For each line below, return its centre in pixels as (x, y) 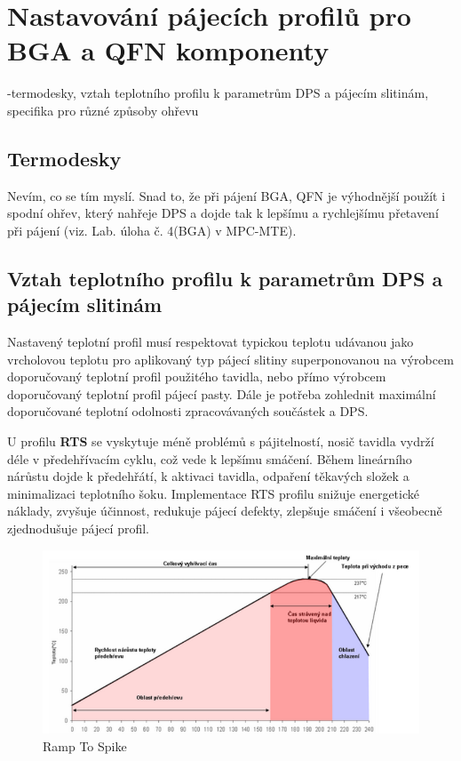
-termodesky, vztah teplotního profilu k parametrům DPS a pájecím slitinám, (218, 93)
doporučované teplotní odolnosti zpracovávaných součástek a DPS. (188, 411)
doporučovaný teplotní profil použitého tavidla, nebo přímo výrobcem (197, 376)
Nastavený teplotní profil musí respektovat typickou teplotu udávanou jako (211, 342)
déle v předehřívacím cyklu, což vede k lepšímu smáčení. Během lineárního (210, 458)
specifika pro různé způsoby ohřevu (103, 110)
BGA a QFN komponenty (168, 50)
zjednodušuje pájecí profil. (78, 529)
